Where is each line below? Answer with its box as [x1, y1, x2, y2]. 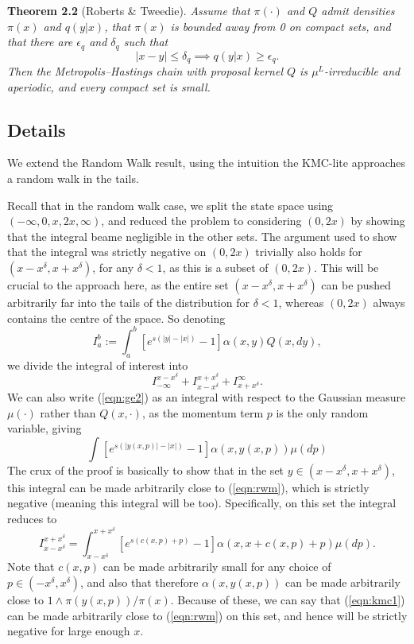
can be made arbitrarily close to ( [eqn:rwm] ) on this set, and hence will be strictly [7, 607, 408, 623]
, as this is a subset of [162, 259, 269, 276]
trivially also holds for [255, 243, 362, 260]
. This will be [313, 259, 379, 276]
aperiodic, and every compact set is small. [7, 78, 211, 95]
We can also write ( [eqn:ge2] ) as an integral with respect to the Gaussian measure [7, 389, 406, 405]
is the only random [276, 404, 369, 421]
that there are [7, 33, 73, 50]
